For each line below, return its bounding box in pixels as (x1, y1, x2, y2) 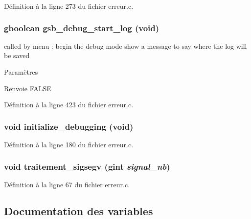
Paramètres (4, 67, 38, 77)
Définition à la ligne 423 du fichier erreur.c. (4, 100, 134, 110)
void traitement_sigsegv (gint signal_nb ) (4, 160, 170, 172)
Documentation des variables (4, 203, 153, 218)
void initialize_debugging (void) (4, 120, 134, 132)
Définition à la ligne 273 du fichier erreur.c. (4, 1, 134, 11)
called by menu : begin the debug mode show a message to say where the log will (4, 40, 247, 51)
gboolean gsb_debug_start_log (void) (4, 21, 160, 34)
